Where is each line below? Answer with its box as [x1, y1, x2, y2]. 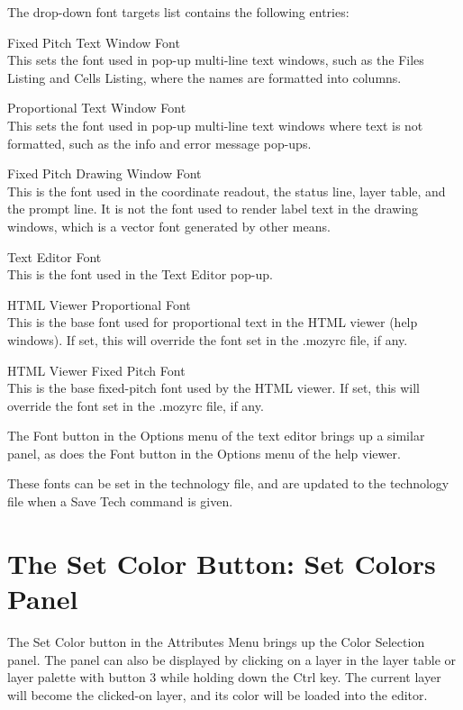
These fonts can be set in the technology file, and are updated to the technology [7, 474, 449, 493]
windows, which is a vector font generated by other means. [7, 216, 331, 235]
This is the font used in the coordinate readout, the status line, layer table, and [7, 181, 446, 200]
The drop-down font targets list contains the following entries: [7, 3, 350, 21]
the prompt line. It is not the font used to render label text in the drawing [7, 199, 419, 218]
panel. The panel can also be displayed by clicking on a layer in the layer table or [7, 650, 457, 669]
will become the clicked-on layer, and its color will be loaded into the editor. [7, 685, 428, 704]
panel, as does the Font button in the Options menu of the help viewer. [7, 443, 401, 462]
